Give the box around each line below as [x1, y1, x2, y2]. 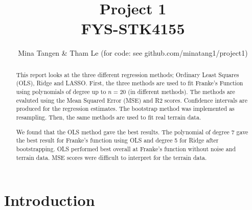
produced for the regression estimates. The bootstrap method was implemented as [16, 104, 235, 113]
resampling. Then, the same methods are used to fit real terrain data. [16, 112, 201, 121]
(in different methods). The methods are [128, 87, 235, 96]
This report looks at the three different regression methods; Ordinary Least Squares [16, 70, 239, 79]
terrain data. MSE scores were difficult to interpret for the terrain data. [16, 153, 207, 161]
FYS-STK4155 [81, 18, 185, 39]
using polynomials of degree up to [16, 87, 106, 96]
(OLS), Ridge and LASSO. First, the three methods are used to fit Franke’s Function [16, 79, 243, 87]
